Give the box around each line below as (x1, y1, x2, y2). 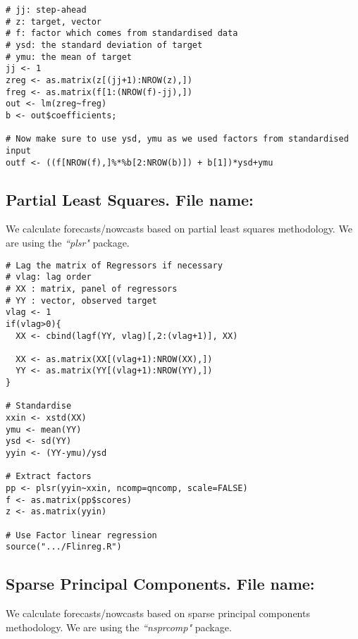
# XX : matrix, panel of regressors (6, 283, 178, 294)
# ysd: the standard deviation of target (6, 39, 203, 50)
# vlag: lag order (6, 272, 92, 283)
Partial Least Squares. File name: (6, 188, 254, 210)
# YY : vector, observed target (6, 295, 157, 306)
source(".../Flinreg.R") (6, 542, 122, 552)
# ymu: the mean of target (6, 51, 132, 62)
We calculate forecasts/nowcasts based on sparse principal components (6, 606, 310, 621)
